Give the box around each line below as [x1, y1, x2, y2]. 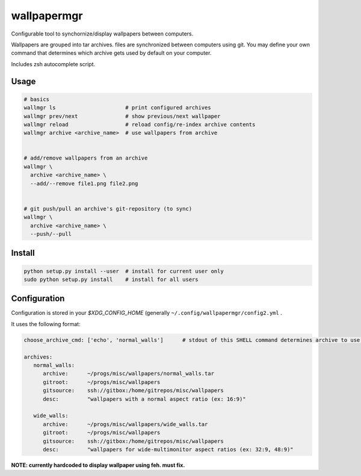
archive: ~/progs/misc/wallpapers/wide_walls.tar [43, 421, 208, 427]
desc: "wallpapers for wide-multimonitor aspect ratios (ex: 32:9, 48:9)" [43, 446, 294, 453]
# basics [23, 96, 50, 102]
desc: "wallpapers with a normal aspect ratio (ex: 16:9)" [43, 395, 246, 403]
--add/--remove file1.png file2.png [30, 180, 138, 187]
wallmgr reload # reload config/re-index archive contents [23, 121, 256, 128]
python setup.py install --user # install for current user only [23, 268, 224, 274]
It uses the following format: [11, 320, 81, 327]
